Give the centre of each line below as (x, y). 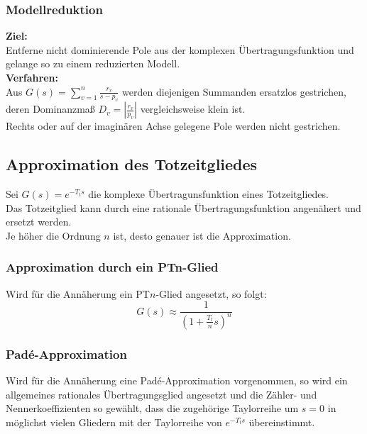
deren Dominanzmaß (50, 109)
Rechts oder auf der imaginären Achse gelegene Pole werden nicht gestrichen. (173, 126)
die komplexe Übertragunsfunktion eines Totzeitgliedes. (208, 194)
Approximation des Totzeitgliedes (132, 164)
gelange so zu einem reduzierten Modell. (93, 63)
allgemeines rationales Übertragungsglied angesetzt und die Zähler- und (161, 394)
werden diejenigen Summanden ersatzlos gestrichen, (234, 91)
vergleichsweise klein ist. (193, 109)
